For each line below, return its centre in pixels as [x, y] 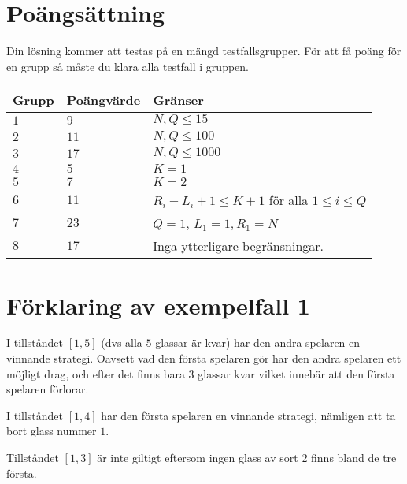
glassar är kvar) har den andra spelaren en [258, 343]
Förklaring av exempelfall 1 [158, 305]
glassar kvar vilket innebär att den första [296, 373]
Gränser [178, 100]
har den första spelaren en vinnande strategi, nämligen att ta [248, 415]
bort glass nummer [52, 431]
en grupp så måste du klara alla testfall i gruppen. [128, 66]
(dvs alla [122, 343]
